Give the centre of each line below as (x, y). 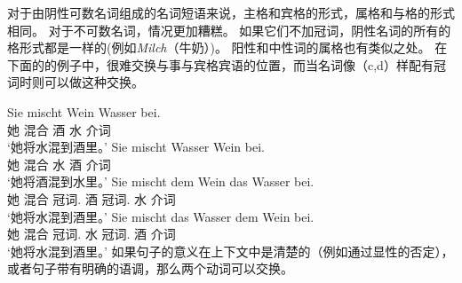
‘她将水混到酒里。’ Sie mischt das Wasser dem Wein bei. (161, 216)
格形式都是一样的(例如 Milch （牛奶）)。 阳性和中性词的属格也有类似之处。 (219, 47)
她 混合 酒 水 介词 (59, 129)
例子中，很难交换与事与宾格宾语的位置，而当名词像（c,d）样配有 (245, 64)
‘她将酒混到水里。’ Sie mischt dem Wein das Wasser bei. (161, 181)
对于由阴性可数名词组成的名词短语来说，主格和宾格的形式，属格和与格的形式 (231, 12)
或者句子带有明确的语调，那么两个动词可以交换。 (150, 268)
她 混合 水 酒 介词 (59, 164)
